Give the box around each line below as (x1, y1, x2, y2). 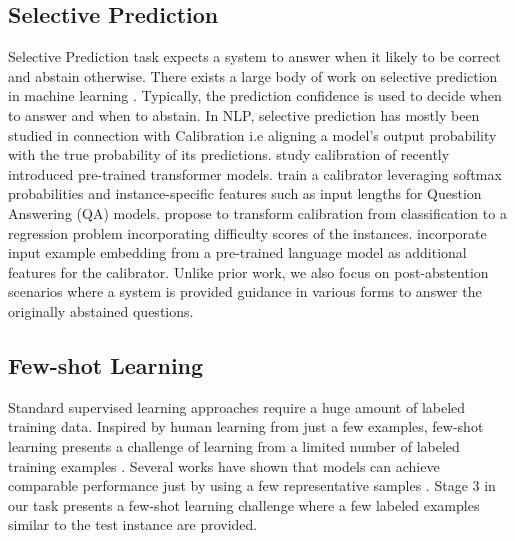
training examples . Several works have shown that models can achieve (8, 455, 440, 476)
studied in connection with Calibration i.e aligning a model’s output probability (8, 124, 497, 145)
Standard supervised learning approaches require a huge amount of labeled (8, 396, 466, 417)
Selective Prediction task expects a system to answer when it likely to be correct (8, 46, 501, 67)
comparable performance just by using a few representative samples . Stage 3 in (8, 475, 496, 496)
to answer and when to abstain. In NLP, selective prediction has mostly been (8, 104, 480, 125)
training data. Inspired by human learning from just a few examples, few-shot (8, 416, 484, 437)
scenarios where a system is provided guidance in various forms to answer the (8, 281, 482, 302)
